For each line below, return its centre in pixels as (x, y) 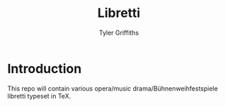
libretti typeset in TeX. (39, 96)
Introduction (45, 68)
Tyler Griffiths (119, 33)
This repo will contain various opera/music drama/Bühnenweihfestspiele (112, 88)
